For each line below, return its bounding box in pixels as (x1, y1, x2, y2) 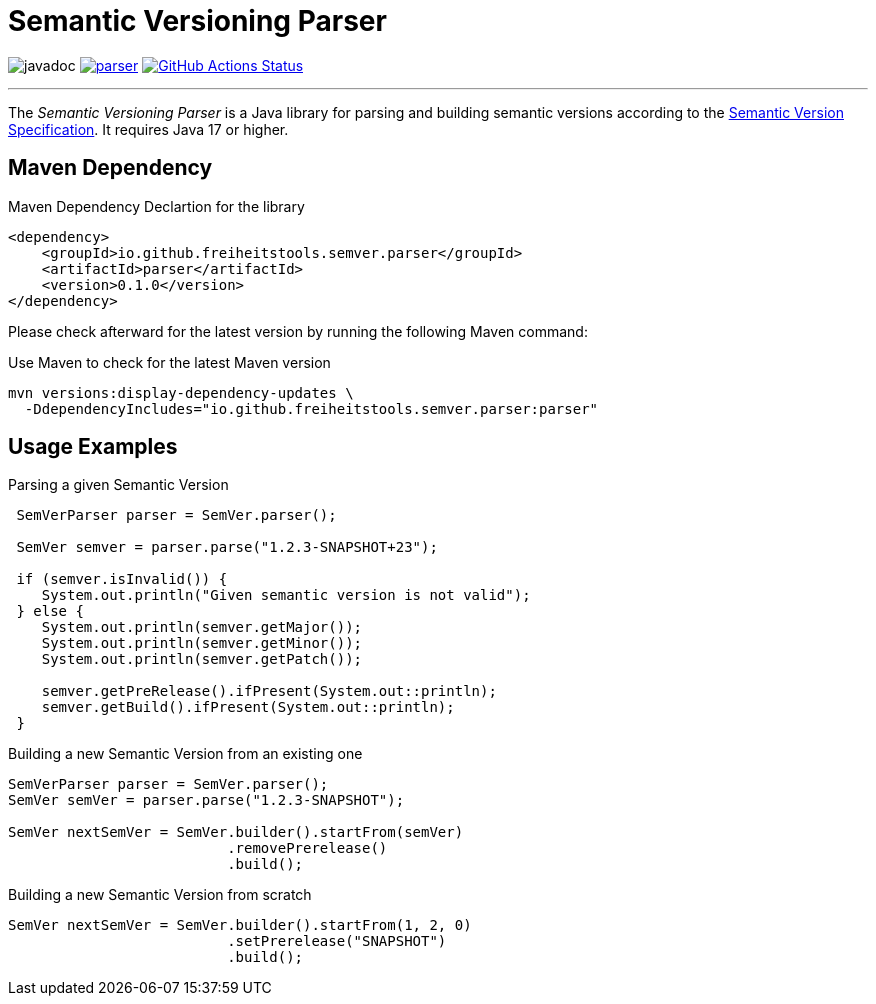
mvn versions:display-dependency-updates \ (8, 384, 354, 401)
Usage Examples (8, 434, 178, 460)
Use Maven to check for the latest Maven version (8, 353, 331, 371)
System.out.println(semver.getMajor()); (41, 619, 363, 636)
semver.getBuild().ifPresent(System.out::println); (41, 699, 455, 716)
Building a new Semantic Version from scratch (8, 886, 312, 904)
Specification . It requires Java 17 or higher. (8, 120, 289, 138)
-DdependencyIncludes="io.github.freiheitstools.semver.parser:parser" (24, 400, 599, 417)
